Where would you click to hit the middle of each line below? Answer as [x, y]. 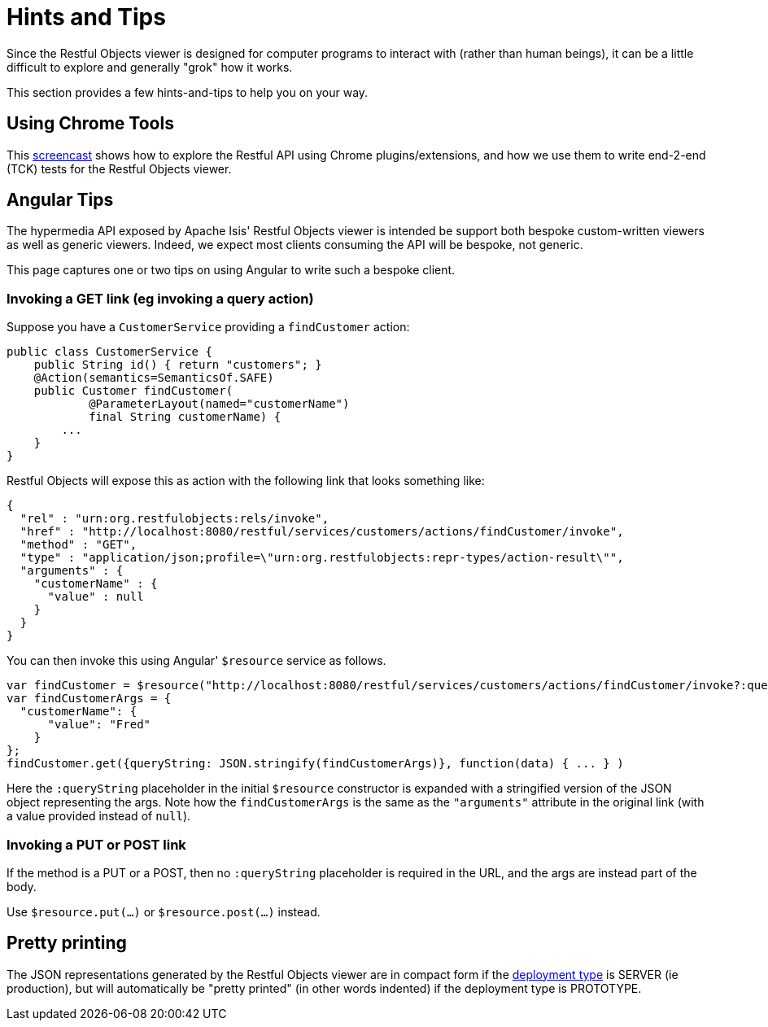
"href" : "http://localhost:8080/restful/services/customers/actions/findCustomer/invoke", [322, 532]
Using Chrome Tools [90, 124]
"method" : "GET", [79, 545]
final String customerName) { [185, 417]
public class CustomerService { [109, 352]
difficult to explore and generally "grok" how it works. [150, 67]
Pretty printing [67, 943]
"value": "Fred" [99, 725]
